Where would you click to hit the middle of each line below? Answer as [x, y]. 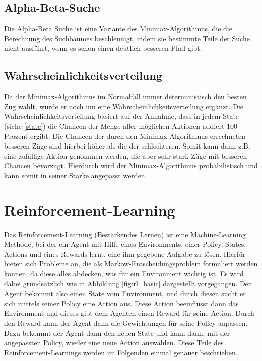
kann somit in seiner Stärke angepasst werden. [76, 175]
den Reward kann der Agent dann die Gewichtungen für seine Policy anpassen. [126, 323]
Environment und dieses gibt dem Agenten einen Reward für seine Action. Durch [129, 313]
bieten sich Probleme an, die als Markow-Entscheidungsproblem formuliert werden [131, 264]
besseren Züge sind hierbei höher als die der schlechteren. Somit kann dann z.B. [127, 146]
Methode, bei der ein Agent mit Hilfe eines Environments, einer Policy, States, [125, 244]
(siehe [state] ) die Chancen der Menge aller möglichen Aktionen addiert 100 [121, 126]
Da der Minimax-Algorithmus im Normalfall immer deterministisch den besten [125, 96]
